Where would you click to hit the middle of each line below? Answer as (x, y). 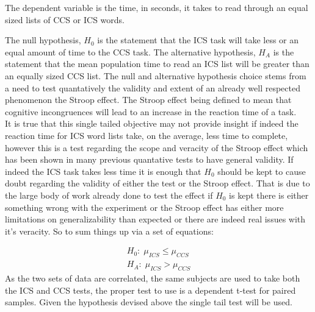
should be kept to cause (262, 171)
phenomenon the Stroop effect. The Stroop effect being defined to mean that (148, 100)
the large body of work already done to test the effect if (109, 195)
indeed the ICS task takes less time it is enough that (103, 171)
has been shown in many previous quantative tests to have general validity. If (149, 159)
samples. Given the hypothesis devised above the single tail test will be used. (149, 302)
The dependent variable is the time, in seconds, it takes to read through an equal (157, 7)
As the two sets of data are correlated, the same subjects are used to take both (153, 278)
